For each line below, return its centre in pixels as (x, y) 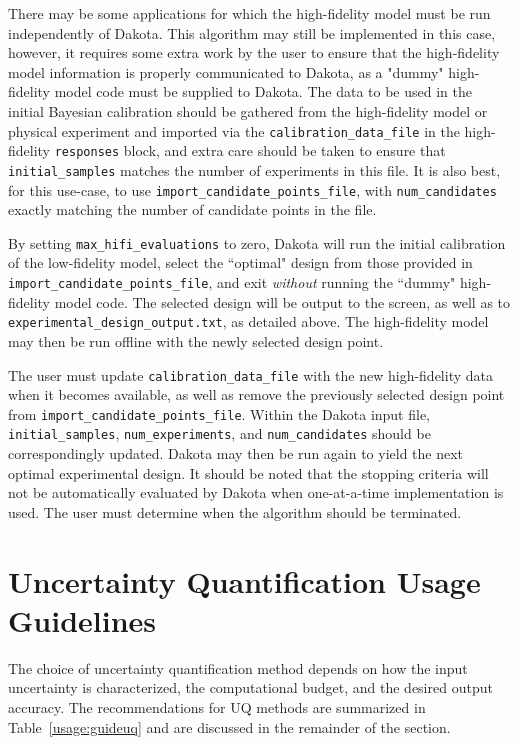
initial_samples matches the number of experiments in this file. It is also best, (254, 169)
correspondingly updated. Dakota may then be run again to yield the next (236, 453)
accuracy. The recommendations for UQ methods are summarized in (217, 706)
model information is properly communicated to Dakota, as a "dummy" (226, 71)
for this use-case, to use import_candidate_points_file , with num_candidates (252, 189)
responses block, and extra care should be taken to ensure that (250, 150)
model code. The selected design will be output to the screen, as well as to (282, 301)
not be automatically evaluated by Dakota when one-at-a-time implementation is (256, 492)
